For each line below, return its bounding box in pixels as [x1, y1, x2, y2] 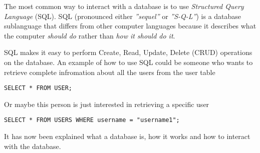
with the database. [4, 140, 61, 151]
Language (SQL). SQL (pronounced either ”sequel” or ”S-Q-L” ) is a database [4, 10, 241, 21]
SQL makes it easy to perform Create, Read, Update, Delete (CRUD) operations [4, 47, 252, 57]
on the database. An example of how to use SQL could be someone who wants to [4, 56, 253, 67]
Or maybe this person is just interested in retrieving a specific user [4, 98, 209, 109]
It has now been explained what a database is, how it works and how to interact [4, 131, 250, 141]
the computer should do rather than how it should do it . [4, 30, 175, 40]
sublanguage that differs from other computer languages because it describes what [4, 20, 256, 31]
